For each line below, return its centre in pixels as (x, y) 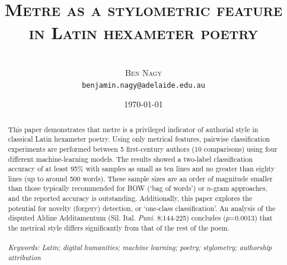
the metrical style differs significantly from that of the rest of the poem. (119, 228)
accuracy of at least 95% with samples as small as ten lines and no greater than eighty (141, 169)
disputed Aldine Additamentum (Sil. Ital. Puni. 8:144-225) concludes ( (117, 218)
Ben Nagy (143, 72)
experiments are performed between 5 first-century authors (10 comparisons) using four (143, 149)
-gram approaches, (239, 188)
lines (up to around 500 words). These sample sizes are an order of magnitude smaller (140, 178)
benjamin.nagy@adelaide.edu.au (143, 85)
